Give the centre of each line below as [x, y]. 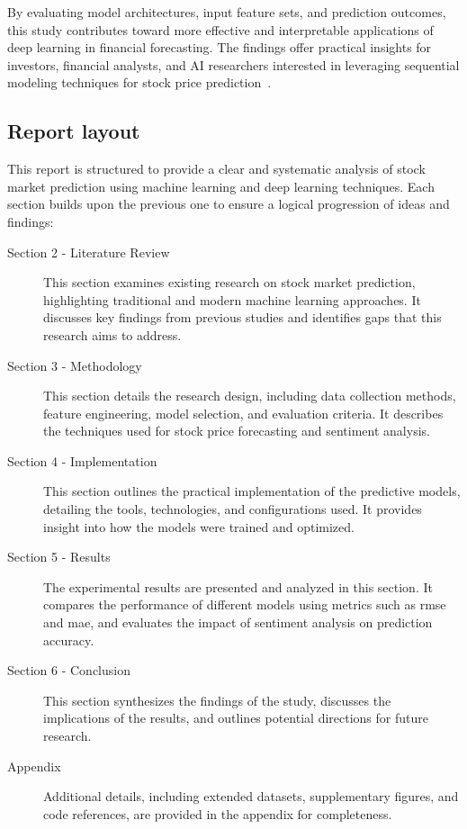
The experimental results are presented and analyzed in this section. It [238, 586]
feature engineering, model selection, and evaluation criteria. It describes [243, 413]
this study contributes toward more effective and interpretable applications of [220, 29]
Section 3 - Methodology [75, 365]
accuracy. [69, 640]
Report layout [74, 131]
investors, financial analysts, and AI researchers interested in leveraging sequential [233, 64]
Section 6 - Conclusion [69, 670]
